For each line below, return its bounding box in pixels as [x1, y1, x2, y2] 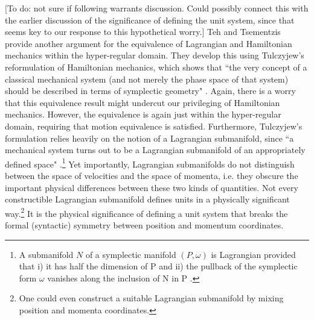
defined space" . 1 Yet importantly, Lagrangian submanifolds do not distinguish [5, 155, 295, 170]
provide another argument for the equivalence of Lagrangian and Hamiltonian [5, 37, 292, 49]
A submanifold [19, 248, 74, 260]
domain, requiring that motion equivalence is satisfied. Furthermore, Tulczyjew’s [5, 119, 303, 132]
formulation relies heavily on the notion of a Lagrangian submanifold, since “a [5, 131, 294, 144]
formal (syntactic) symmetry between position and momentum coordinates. [5, 219, 284, 231]
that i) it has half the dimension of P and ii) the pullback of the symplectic [19, 260, 298, 272]
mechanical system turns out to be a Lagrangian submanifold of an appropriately [5, 143, 306, 156]
